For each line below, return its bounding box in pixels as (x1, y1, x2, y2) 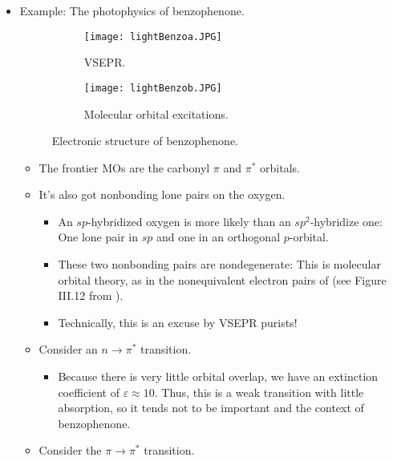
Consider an (38, 341, 98, 358)
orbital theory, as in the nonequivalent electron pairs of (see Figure (58, 271, 387, 288)
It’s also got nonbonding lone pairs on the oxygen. (38, 186, 286, 203)
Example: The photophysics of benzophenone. (19, 2, 245, 18)
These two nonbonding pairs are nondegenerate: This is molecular (58, 256, 381, 273)
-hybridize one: (310, 212, 383, 229)
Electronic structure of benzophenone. (51, 132, 238, 149)
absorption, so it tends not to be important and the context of (58, 399, 364, 416)
